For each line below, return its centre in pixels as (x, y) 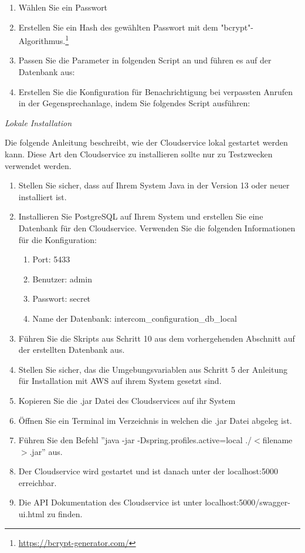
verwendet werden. (38, 165)
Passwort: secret (62, 299)
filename (277, 440)
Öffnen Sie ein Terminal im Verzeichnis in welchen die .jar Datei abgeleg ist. (155, 420)
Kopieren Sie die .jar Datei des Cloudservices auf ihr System (127, 400)
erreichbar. (38, 482)
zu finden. (65, 514)
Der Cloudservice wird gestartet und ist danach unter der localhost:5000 (148, 471)
